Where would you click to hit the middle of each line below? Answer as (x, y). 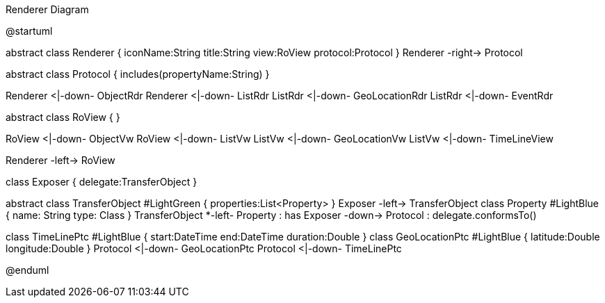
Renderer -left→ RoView (60, 160)
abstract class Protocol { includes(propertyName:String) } (138, 74)
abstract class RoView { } (63, 117)
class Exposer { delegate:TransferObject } (102, 182)
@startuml (29, 31)
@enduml (27, 270)
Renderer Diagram (47, 9)
